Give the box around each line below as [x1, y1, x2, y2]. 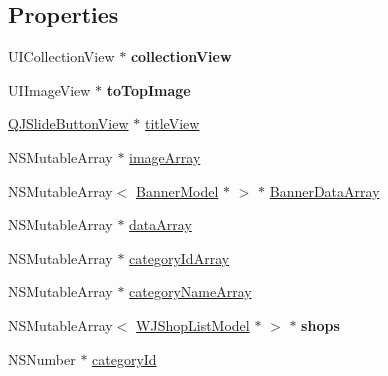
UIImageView [8, 79, 91, 100]
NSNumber [8, 348, 76, 369]
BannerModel [136, 180, 219, 201]
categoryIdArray [129, 247, 230, 268]
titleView [144, 113, 200, 134]
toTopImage [106, 79, 191, 100]
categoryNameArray [129, 281, 252, 302]
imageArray [129, 146, 201, 167]
